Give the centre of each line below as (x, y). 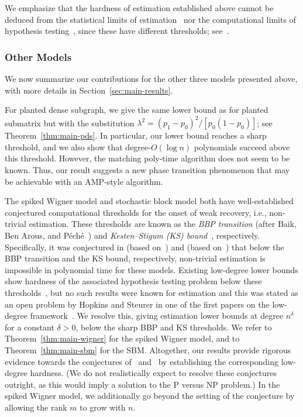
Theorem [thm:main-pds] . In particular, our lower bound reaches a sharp (136, 135)
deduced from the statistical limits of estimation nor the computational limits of (150, 19)
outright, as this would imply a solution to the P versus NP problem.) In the (142, 384)
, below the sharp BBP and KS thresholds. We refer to (174, 327)
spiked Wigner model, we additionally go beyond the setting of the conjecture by (150, 396)
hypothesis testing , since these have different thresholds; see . (117, 31)
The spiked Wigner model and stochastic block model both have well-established (149, 201)
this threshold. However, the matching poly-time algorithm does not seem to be (147, 158)
